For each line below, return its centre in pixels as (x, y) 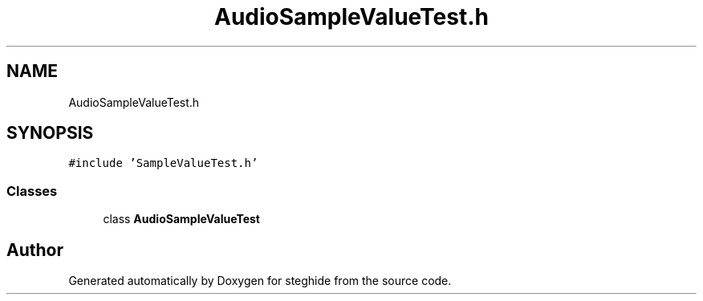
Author (35, 250)
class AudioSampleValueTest (181, 219)
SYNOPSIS (50, 133)
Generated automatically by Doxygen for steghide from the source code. (260, 281)
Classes (32, 191)
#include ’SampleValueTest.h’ (163, 163)
